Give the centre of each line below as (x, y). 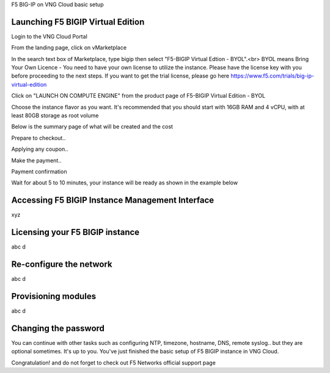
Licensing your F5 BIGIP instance (75, 232)
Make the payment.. (36, 160)
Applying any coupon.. (40, 149)
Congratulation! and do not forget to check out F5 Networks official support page (114, 363)
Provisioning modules (54, 296)
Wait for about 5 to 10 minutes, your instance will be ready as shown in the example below (125, 183)
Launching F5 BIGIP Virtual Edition (78, 22)
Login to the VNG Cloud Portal (50, 36)
